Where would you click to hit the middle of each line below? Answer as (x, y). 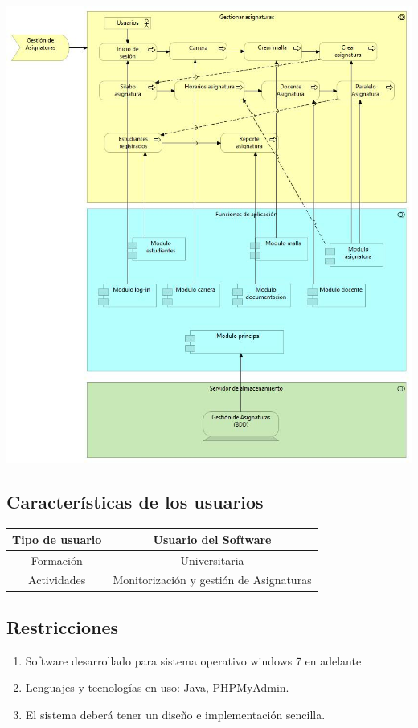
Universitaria (212, 560)
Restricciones (63, 626)
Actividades (57, 580)
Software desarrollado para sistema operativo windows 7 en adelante (193, 660)
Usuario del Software (212, 539)
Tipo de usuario (57, 539)
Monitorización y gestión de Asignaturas (212, 580)
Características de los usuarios (135, 502)
